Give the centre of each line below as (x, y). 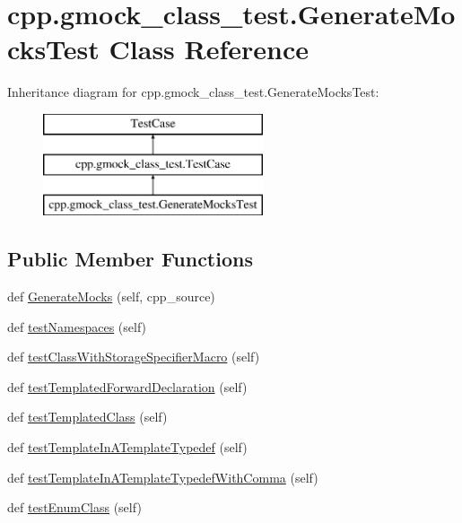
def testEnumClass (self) (74, 507)
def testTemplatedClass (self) (87, 417)
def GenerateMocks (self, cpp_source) (111, 296)
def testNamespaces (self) (77, 326)
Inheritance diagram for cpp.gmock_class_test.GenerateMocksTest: (193, 92)
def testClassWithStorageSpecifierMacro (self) (134, 357)
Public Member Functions (130, 259)
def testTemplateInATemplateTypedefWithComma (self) (163, 477)
